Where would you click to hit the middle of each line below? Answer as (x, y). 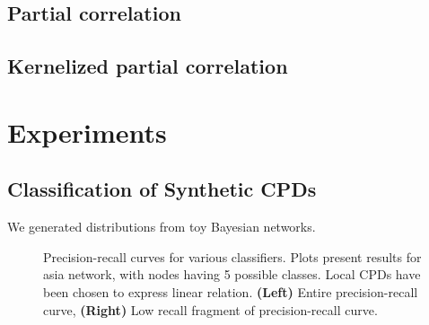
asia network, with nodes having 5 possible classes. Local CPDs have (232, 274)
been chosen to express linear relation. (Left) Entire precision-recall (231, 291)
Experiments (87, 132)
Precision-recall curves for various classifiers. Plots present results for (232, 256)
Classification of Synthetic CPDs (162, 189)
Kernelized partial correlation (148, 66)
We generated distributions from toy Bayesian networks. (162, 227)
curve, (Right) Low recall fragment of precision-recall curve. (210, 309)
